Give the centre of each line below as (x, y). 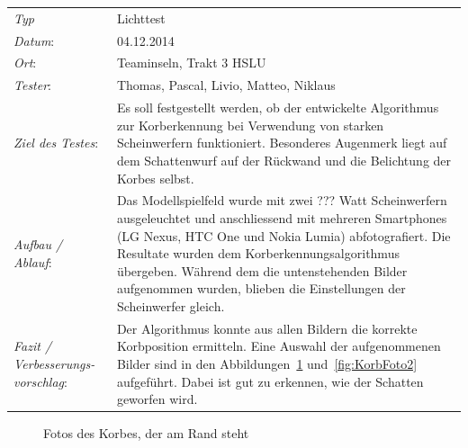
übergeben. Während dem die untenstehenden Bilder (262, 270)
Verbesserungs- (54, 363)
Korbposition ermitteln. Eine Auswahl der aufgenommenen (279, 346)
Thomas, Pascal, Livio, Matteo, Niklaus (226, 85)
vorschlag (39, 381)
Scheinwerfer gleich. (171, 305)
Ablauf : (33, 261)
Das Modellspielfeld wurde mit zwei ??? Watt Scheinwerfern (282, 200)
